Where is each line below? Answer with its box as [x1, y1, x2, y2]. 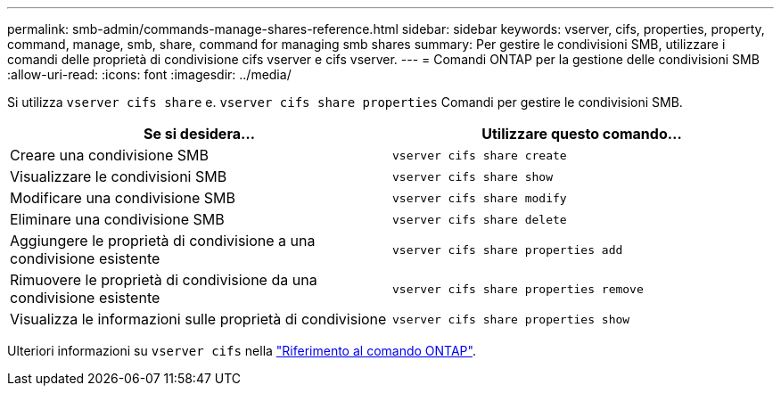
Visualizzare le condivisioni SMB [10, 168, 227, 185]
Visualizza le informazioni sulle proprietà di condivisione [10, 310, 387, 328]
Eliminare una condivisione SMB [10, 210, 225, 228]
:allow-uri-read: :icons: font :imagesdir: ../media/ [7, 67, 292, 82]
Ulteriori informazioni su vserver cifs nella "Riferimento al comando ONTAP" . [7, 343, 476, 358]
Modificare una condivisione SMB [10, 189, 235, 207]
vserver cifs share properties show [392, 312, 630, 326]
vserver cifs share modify [392, 191, 567, 205]
